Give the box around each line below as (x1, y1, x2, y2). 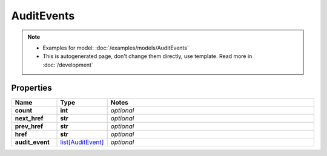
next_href (15, 114, 44, 122)
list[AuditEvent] (60, 138, 104, 146)
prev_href (15, 122, 44, 130)
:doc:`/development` (42, 61, 93, 68)
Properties (11, 82, 52, 93)
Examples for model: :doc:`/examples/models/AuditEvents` (42, 44, 189, 51)
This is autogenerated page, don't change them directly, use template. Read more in (42, 53, 253, 60)
